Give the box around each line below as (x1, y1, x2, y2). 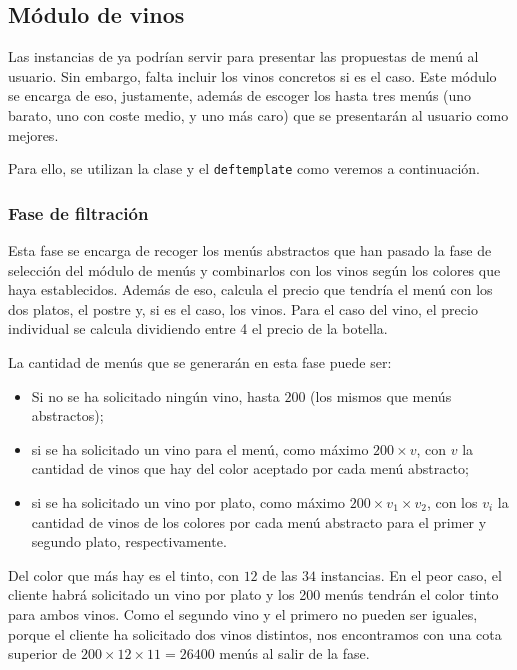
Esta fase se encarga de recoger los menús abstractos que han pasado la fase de (8, 240, 492, 261)
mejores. (8, 124, 59, 145)
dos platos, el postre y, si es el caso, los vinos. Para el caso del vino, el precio (8, 298, 478, 319)
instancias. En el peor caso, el (320, 564, 502, 585)
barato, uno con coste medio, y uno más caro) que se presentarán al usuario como (8, 104, 509, 125)
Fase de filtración (8, 200, 149, 225)
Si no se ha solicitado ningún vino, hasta (31, 385, 280, 406)
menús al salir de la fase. (219, 643, 370, 664)
